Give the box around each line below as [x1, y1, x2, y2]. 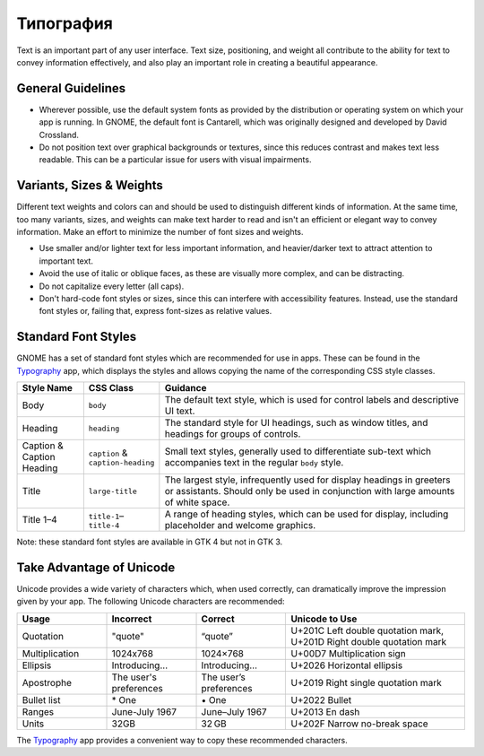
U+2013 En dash [290, 705, 360, 717]
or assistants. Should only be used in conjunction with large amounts [164, 485, 455, 498]
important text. [39, 256, 94, 266]
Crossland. [39, 129, 80, 140]
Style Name [22, 382, 73, 395]
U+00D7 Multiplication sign [290, 647, 407, 659]
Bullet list [22, 693, 61, 706]
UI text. [164, 404, 195, 417]
